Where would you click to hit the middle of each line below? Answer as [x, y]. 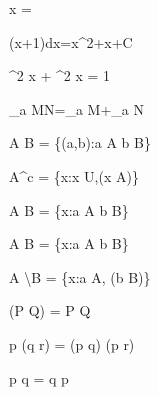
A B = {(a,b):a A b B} [80, 142]
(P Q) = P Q [50, 310]
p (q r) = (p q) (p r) [72, 343]
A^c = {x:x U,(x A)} [74, 175]
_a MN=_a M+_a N [76, 108]
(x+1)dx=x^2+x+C [71, 41]
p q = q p [39, 377]
